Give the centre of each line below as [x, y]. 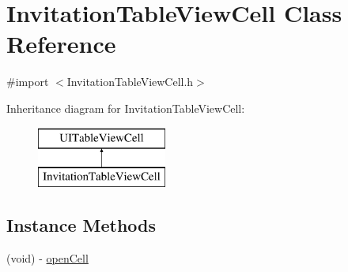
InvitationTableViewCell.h [130, 82]
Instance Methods [81, 225]
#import [28, 82]
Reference [61, 44]
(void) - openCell [47, 257]
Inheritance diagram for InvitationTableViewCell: [126, 108]
